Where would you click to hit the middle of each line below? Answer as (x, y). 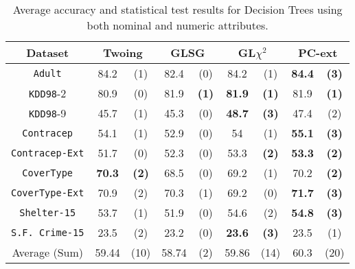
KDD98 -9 (48, 113)
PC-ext (318, 52)
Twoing (123, 52)
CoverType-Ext (48, 192)
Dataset (48, 52)
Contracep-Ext (48, 153)
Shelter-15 (48, 212)
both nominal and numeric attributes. (177, 25)
